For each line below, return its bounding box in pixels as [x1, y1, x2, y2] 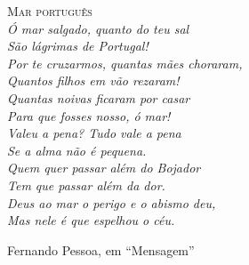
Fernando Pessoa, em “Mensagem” [7, 240, 195, 259]
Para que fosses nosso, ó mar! [7, 106, 171, 124]
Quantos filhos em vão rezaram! [7, 71, 180, 90]
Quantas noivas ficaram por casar [7, 88, 190, 107]
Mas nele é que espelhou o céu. [7, 211, 175, 229]
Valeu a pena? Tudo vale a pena [7, 124, 181, 142]
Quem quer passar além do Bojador [7, 158, 201, 177]
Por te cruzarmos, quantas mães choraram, [7, 53, 243, 72]
